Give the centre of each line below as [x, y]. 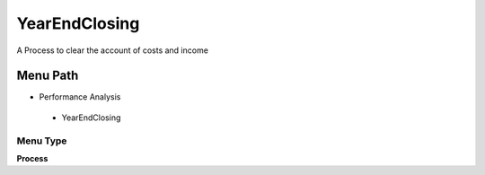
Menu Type [42, 141]
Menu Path [48, 76]
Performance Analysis [80, 97]
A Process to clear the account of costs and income [112, 50]
